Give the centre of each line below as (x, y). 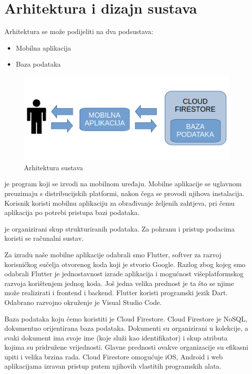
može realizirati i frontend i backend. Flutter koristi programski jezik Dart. (116, 293)
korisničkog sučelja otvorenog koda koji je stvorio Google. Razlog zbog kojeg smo (125, 264)
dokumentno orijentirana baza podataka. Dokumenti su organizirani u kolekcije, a (126, 328)
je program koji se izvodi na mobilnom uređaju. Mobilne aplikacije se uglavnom (123, 184)
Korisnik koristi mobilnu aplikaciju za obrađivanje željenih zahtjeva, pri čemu (120, 203)
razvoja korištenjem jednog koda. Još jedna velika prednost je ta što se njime (119, 283)
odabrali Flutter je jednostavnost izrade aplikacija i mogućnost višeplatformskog (124, 274)
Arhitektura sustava (54, 167)
